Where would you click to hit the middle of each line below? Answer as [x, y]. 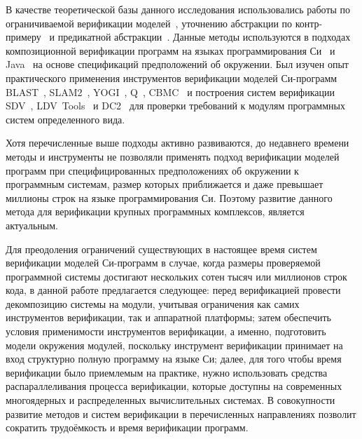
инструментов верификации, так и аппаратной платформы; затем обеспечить [168, 317]
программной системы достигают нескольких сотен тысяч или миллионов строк [176, 276]
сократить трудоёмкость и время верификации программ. [127, 427]
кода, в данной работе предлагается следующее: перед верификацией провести [173, 290]
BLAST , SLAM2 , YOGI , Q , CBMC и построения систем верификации [170, 92]
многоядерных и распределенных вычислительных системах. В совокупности [170, 400]
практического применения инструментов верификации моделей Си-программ [172, 77]
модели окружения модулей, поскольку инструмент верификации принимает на [174, 345]
